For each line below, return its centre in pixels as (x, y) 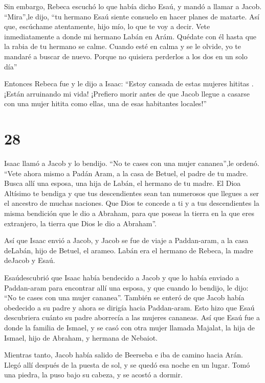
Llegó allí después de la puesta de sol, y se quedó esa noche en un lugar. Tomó (127, 364)
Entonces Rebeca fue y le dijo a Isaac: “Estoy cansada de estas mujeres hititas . (129, 83)
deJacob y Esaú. (30, 260)
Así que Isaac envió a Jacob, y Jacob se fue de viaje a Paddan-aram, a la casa (126, 240)
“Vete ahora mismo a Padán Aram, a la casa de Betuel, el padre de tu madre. (126, 173)
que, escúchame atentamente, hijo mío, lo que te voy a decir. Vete (107, 26)
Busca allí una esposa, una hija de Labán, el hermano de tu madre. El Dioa (123, 183)
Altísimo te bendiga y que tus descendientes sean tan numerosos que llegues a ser (132, 193)
